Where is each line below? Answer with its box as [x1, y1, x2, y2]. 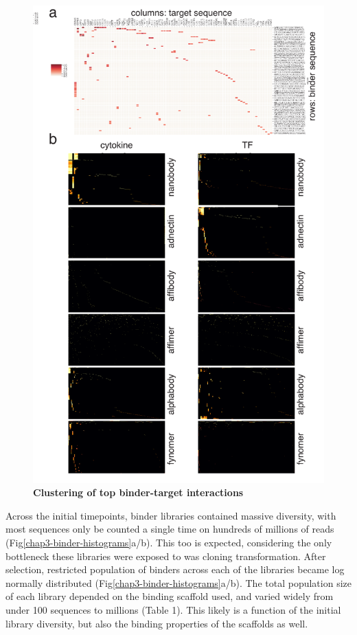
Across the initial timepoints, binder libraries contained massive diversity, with [5, 508, 336, 522]
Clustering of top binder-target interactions [33, 485, 244, 500]
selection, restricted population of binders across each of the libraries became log [5, 562, 345, 577]
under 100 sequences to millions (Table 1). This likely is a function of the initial [5, 603, 341, 617]
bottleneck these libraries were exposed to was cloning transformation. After [5, 548, 326, 563]
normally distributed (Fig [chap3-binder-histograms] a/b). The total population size [5, 575, 352, 590]
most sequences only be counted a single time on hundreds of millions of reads [5, 522, 334, 536]
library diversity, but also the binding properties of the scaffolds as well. [5, 616, 308, 630]
